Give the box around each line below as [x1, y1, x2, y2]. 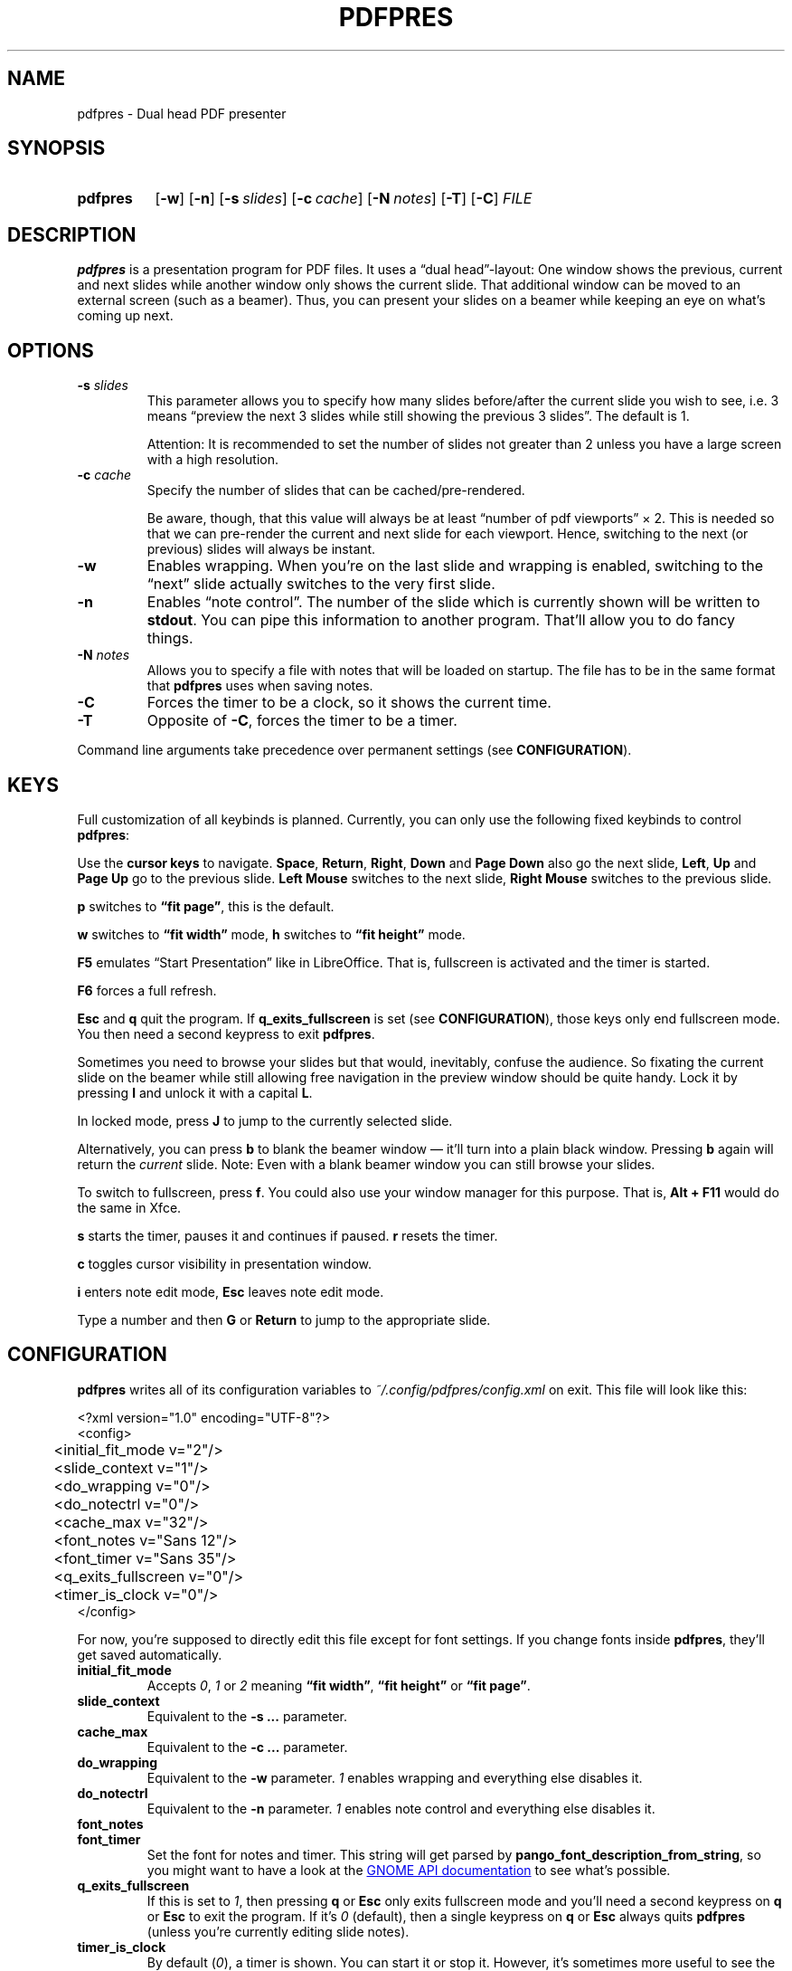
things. [146, 629, 193, 648]
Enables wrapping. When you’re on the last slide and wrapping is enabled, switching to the [146, 557, 764, 576]
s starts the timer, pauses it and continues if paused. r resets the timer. [77, 1227, 498, 1243]
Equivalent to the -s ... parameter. [146, 1708, 348, 1724]
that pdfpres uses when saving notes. [146, 678, 373, 694]
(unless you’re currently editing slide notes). [146, 1923, 410, 1939]
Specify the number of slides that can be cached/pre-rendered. [146, 482, 525, 499]
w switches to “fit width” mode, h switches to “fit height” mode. [77, 926, 466, 942]
